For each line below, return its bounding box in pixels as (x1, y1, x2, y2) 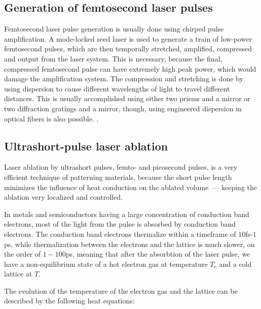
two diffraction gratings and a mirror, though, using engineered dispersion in (4, 103, 242, 113)
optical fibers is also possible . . (4, 113, 99, 123)
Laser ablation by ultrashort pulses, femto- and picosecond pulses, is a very (4, 162, 238, 172)
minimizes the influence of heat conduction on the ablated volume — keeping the (4, 181, 257, 192)
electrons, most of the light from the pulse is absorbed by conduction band (4, 219, 236, 229)
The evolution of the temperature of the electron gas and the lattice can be (4, 285, 238, 296)
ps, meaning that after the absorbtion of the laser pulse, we (65, 249, 250, 259)
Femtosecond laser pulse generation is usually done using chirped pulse (4, 23, 224, 34)
